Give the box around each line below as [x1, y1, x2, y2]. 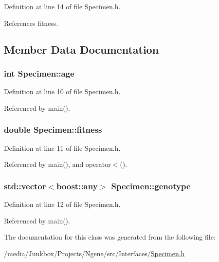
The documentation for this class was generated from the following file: [4, 232, 216, 242]
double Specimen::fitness [4, 123, 102, 136]
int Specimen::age [4, 67, 74, 79]
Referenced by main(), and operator [4, 159, 111, 169]
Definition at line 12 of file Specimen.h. [4, 199, 121, 209]
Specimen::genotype [111, 180, 191, 192]
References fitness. [4, 18, 58, 28]
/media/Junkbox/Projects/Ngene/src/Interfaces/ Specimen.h [4, 248, 185, 258]
